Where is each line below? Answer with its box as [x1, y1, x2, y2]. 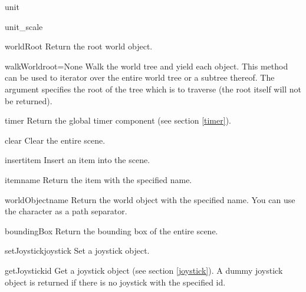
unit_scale [5, 20, 43, 32]
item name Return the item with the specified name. [5, 173, 192, 185]
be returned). [5, 94, 52, 107]
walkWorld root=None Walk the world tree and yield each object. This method [5, 59, 288, 72]
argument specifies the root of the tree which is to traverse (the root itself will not [5, 82, 302, 95]
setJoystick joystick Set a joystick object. [5, 244, 150, 257]
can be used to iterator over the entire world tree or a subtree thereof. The [5, 71, 275, 84]
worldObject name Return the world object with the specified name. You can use [5, 193, 295, 205]
